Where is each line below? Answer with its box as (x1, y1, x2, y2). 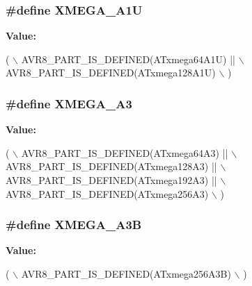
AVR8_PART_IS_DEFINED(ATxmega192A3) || (6, 173, 217, 187)
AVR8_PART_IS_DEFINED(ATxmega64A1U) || (21, 51, 235, 66)
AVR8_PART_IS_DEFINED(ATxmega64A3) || (21, 145, 228, 160)
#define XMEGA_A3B (6, 216, 142, 233)
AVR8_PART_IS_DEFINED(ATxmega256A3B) (21, 267, 231, 280)
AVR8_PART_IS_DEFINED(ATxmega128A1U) (6, 65, 216, 80)
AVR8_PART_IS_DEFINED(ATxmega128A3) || (6, 159, 217, 174)
